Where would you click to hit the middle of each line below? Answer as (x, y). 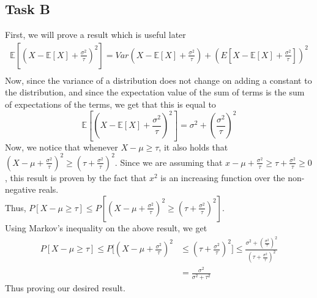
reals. (49, 189)
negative (21, 189)
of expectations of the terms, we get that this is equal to (110, 104)
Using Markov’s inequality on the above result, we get (106, 227)
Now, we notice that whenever (62, 147)
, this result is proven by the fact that (76, 177)
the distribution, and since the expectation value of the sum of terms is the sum (155, 92)
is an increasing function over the (223, 177)
